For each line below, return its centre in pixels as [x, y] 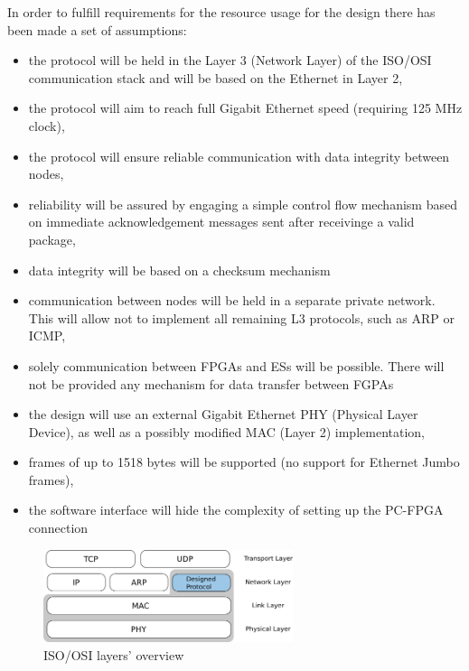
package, [52, 239]
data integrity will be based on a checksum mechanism [179, 270]
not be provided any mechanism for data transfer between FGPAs [211, 383]
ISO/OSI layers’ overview [114, 654]
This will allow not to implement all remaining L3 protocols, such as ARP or [241, 317]
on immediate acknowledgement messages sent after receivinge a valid [221, 222]
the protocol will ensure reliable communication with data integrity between [239, 156]
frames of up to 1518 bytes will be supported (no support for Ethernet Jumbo [244, 462]
